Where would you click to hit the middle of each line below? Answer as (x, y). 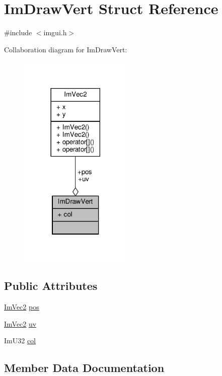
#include (18, 32)
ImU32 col (20, 341)
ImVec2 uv (20, 323)
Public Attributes (51, 286)
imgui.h (55, 32)
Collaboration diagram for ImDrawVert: (66, 49)
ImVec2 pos (22, 307)
